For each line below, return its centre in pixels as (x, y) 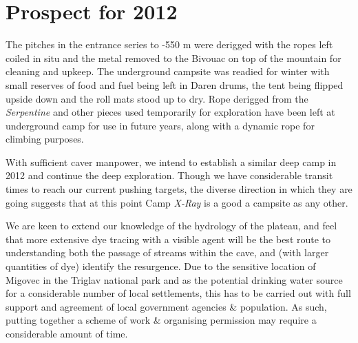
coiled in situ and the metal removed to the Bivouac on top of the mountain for (173, 58)
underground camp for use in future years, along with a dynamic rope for (160, 125)
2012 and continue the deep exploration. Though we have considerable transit (169, 175)
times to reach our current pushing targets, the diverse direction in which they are (179, 189)
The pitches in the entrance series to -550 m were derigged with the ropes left (169, 44)
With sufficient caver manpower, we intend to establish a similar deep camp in (171, 162)
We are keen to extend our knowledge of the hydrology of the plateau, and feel (171, 226)
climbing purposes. (45, 139)
